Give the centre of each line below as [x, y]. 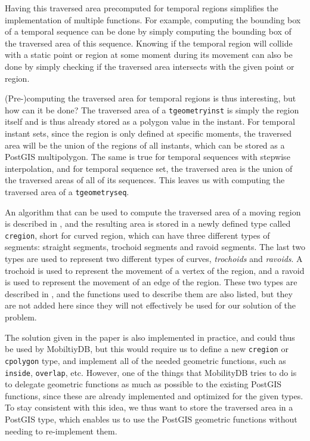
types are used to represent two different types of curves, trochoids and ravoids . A [154, 259]
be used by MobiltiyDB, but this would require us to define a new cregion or [147, 349]
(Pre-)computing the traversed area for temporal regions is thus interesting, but [151, 98]
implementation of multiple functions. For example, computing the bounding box [153, 19]
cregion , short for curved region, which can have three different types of [137, 235]
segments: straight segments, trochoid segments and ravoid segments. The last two [155, 247]
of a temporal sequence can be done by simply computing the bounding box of [148, 31]
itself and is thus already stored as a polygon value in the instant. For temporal [150, 121]
